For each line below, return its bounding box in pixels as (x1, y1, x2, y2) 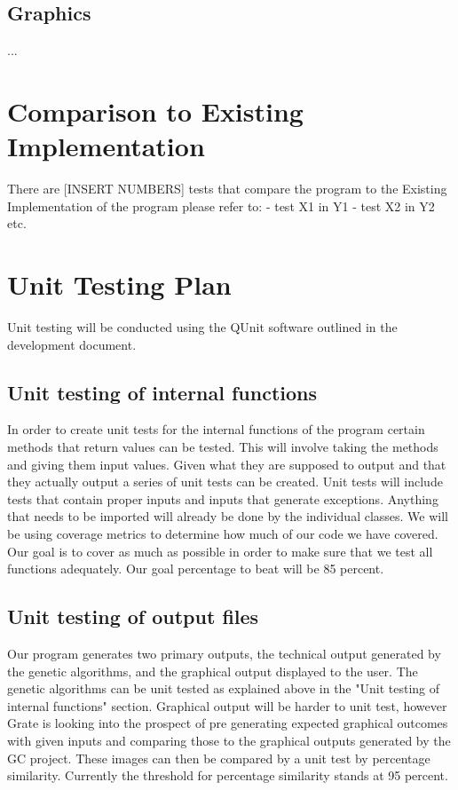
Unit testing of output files (7, 603, 259, 630)
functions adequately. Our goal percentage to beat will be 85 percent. (7, 559, 384, 578)
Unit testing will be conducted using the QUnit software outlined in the (7, 318, 398, 336)
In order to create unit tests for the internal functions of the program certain (7, 420, 425, 438)
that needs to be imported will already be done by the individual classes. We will (7, 507, 449, 525)
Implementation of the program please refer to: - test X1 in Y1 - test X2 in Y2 (7, 196, 435, 215)
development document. (7, 335, 137, 353)
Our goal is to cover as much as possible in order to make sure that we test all (7, 541, 433, 560)
